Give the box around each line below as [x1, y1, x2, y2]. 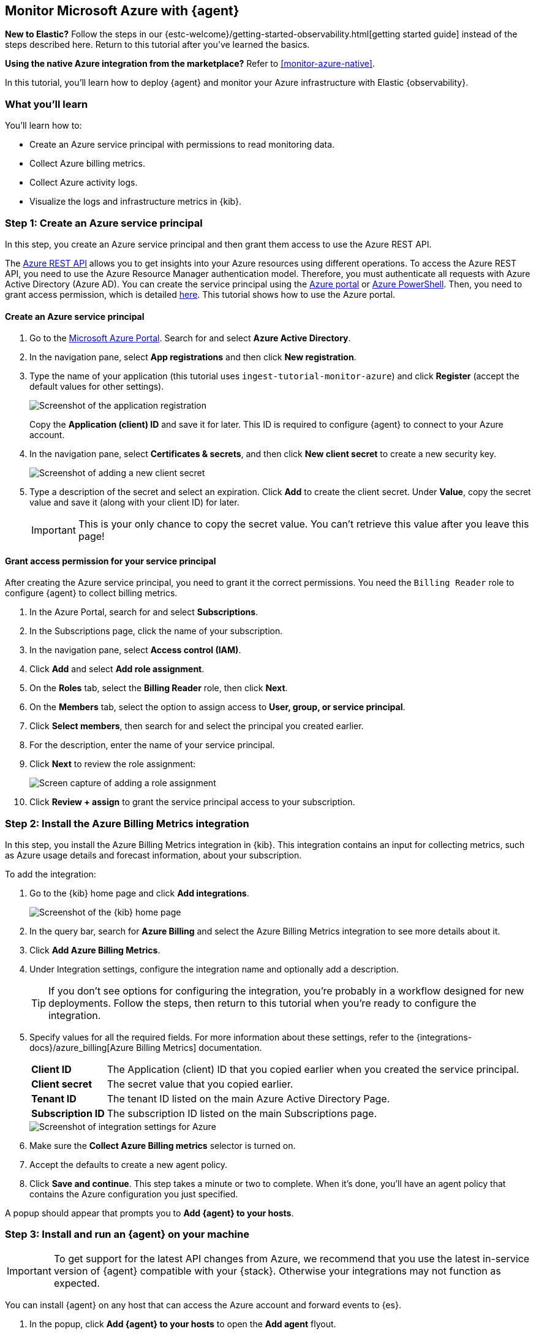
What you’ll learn [5, 97, 88, 110]
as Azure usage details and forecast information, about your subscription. [5, 850, 302, 861]
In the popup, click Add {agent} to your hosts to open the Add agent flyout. [29, 1318, 336, 1329]
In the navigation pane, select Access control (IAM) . [29, 645, 241, 656]
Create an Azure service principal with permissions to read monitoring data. [29, 139, 335, 150]
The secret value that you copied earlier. [107, 1078, 293, 1091]
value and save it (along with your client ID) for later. [29, 497, 240, 508]
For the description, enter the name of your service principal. [29, 740, 275, 751]
